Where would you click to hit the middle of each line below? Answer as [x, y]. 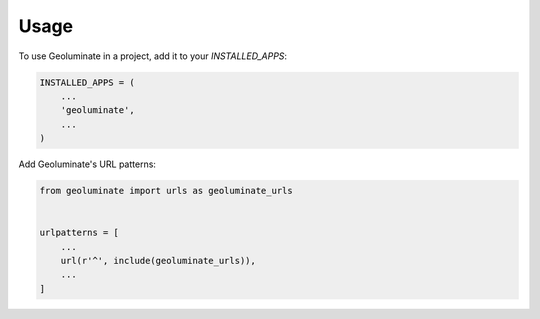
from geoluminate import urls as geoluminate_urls [166, 191]
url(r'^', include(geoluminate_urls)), [158, 261]
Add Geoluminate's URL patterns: [87, 164]
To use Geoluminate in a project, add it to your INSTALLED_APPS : [153, 56]
